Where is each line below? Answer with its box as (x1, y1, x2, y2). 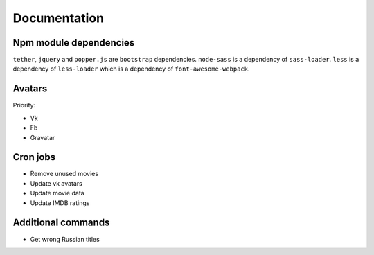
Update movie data (30, 189, 84, 197)
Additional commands (12, 217, 110, 229)
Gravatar (30, 133, 55, 141)
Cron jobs (12, 151, 56, 163)
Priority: (12, 101, 36, 109)
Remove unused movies (30, 170, 99, 178)
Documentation (12, 10, 105, 26)
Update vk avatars (30, 179, 83, 187)
